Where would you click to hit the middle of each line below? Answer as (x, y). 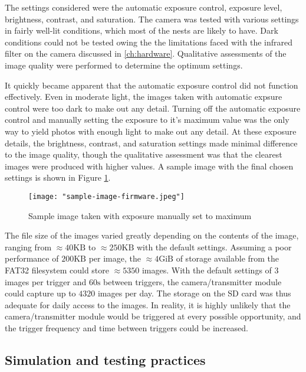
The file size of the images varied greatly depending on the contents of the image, (152, 235)
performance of (32, 258)
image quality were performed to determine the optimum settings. (124, 65)
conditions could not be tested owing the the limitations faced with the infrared (149, 42)
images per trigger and (46, 281)
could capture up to (40, 293)
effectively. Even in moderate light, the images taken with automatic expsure (144, 97)
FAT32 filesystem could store (57, 270)
